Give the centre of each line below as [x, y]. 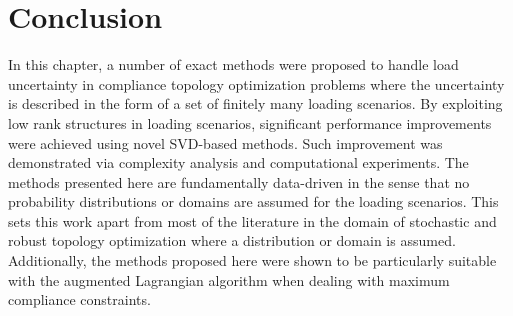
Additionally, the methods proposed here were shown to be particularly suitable [252, 260]
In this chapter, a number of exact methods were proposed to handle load [233, 64]
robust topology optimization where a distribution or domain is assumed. [232, 240]
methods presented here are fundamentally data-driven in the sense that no [239, 181]
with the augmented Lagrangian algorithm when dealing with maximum [229, 279]
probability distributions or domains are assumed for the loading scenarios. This [253, 201]
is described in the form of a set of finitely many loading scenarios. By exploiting [255, 103]
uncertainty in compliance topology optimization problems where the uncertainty [256, 83]
